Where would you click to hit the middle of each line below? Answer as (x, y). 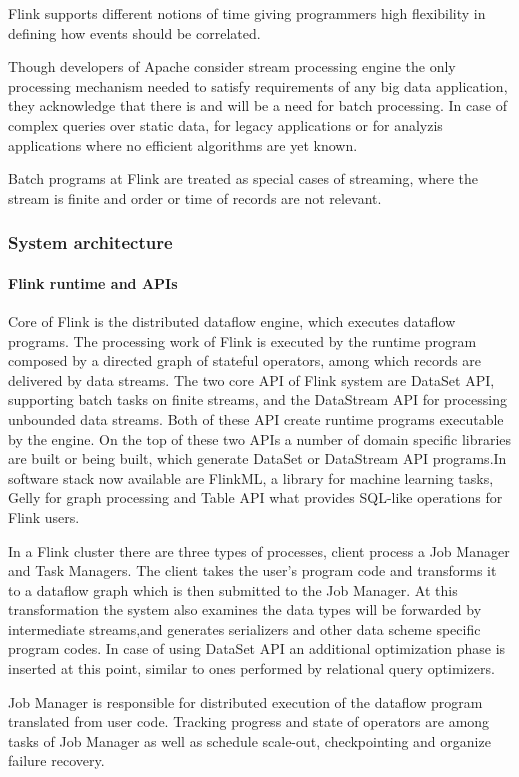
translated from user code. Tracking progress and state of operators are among (249, 721)
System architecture (90, 242)
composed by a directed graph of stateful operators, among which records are (245, 360)
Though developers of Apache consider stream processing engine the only (232, 66)
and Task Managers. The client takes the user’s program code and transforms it (252, 570)
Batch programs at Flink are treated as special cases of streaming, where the (243, 178)
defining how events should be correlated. (134, 32)
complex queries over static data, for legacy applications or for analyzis (225, 124)
